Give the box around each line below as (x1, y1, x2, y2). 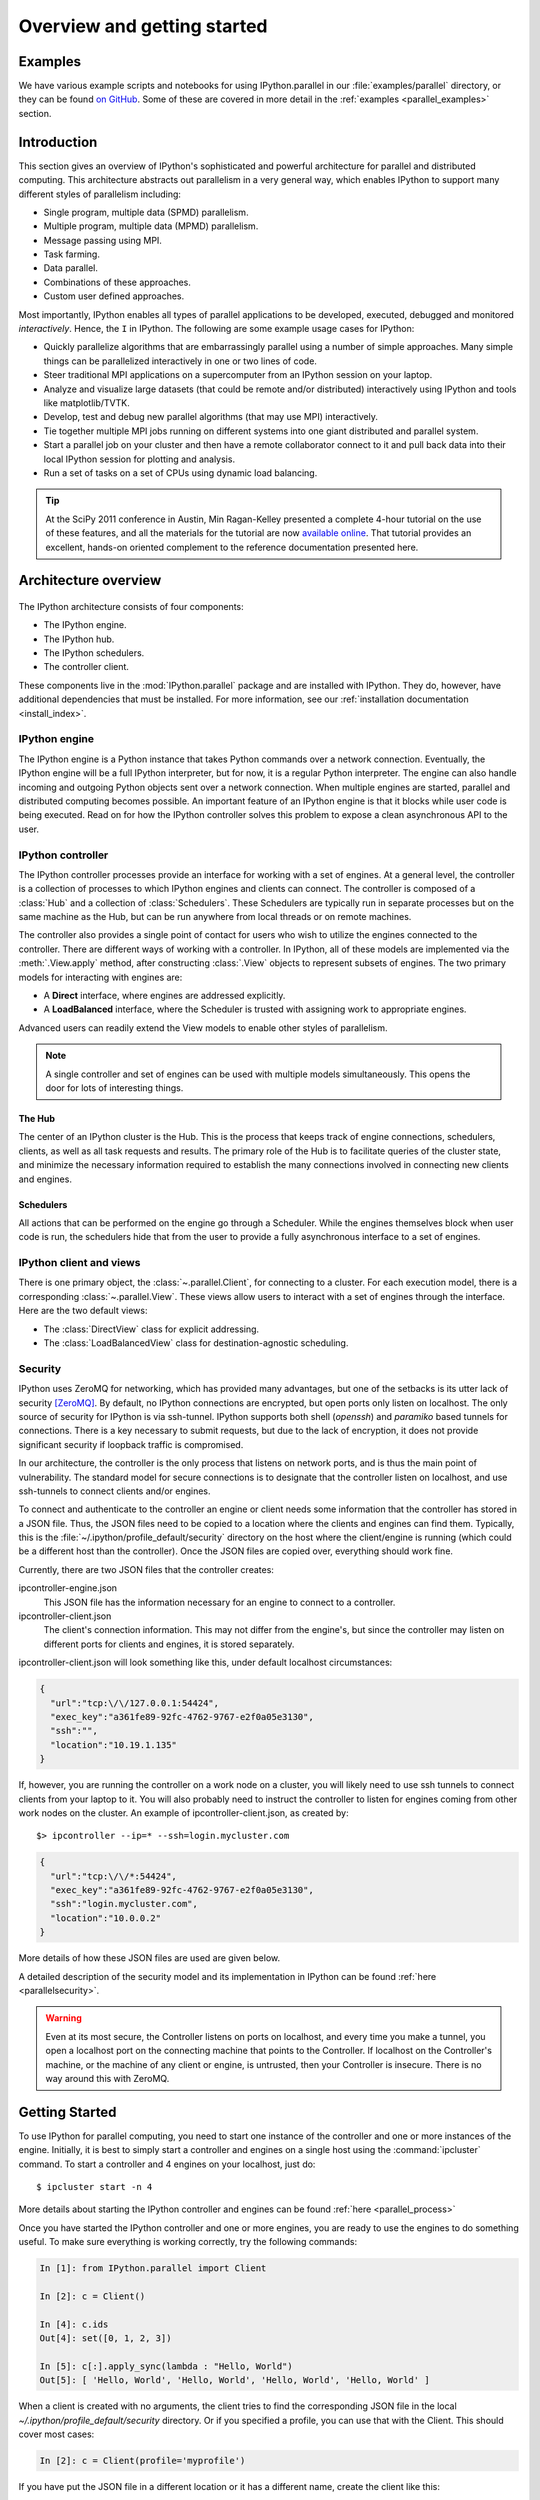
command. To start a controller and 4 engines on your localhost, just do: (18, 2158, 316, 2170)
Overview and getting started (18, 15, 268, 37)
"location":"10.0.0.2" (50, 1912, 162, 1924)
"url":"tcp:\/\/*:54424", (50, 1870, 177, 1882)
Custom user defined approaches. (43, 290, 185, 302)
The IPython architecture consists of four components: (18, 600, 244, 612)
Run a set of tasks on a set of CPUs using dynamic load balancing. (43, 466, 318, 479)
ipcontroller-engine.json (18, 1582, 118, 1594)
